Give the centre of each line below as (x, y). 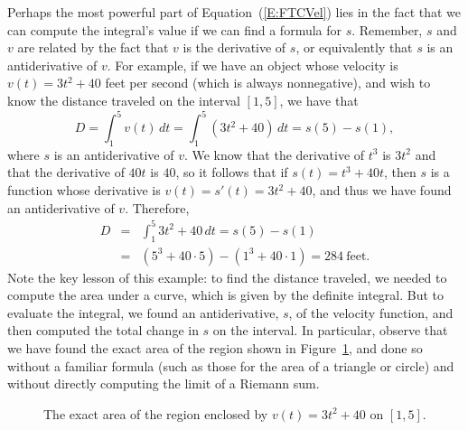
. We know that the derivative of (274, 154)
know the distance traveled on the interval (124, 100)
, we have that (319, 100)
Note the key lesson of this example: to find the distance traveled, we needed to (227, 277)
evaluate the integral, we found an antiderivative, (143, 312)
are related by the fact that (93, 47)
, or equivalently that (354, 47)
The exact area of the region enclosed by (156, 413)
